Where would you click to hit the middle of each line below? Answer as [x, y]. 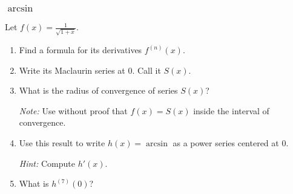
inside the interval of [231, 110]
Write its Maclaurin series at [72, 70]
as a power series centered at [226, 142]
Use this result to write [62, 142]
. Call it [146, 70]
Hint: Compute [47, 163]
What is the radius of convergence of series [98, 90]
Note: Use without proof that [73, 110]
